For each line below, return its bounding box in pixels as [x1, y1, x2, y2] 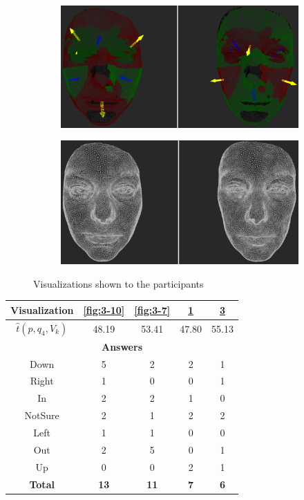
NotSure [24, 408, 59, 423]
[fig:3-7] [134, 302, 171, 317]
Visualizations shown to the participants [33, 276, 204, 290]
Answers [101, 339, 142, 353]
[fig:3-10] [83, 302, 125, 317]
